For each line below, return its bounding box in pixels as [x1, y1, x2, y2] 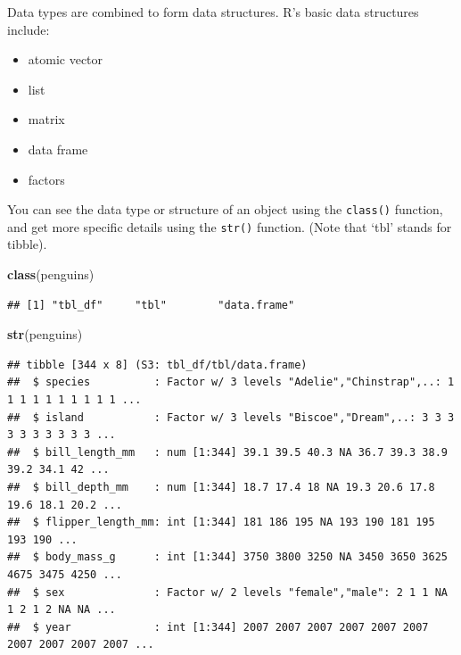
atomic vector [28, 50, 103, 69]
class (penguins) [7, 265, 95, 284]
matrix [28, 110, 65, 129]
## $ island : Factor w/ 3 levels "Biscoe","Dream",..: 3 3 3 [7, 410, 455, 424]
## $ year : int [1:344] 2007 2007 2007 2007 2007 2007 [7, 620, 429, 634]
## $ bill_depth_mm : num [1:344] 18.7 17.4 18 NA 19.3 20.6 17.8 [7, 481, 435, 493]
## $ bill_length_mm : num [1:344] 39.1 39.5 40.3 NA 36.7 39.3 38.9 [7, 445, 448, 459]
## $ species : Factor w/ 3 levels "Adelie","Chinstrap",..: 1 [7, 376, 455, 389]
